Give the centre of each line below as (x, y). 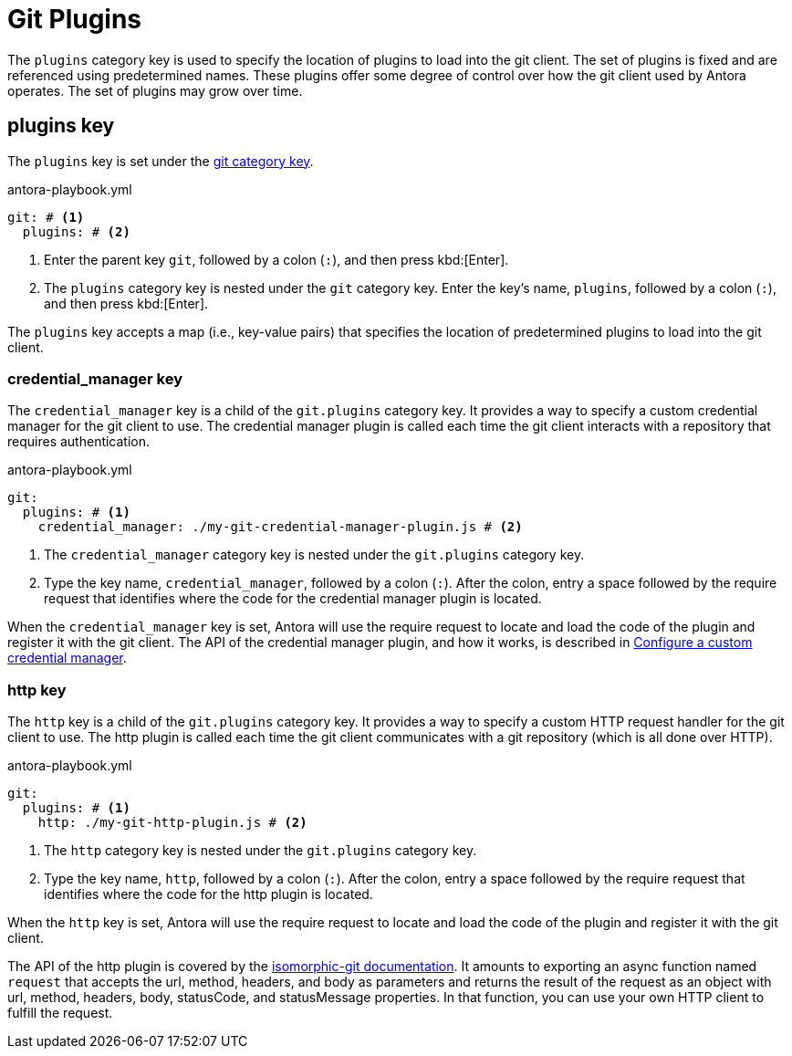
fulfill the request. (60, 1013)
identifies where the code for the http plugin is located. (208, 894)
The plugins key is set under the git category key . (161, 161)
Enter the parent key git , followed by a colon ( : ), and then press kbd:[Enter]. (276, 259)
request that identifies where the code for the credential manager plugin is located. (293, 599)
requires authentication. (79, 442)
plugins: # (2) (76, 231)
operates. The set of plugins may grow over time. (155, 90)
